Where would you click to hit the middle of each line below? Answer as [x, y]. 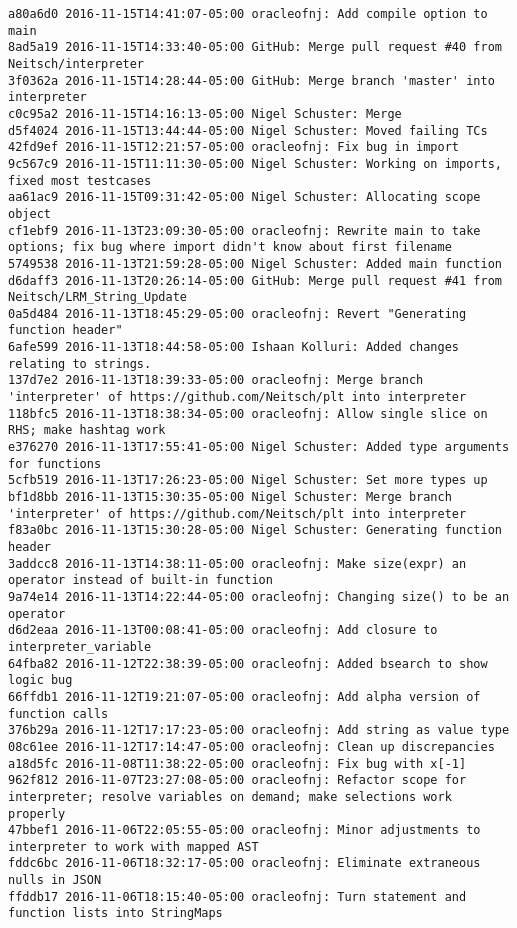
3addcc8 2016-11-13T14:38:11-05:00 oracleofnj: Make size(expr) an [237, 563]
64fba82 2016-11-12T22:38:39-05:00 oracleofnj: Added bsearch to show [248, 663]
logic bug [40, 680]
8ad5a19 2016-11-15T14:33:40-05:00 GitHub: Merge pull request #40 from [255, 47]
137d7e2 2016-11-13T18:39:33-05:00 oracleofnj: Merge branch [216, 380]
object [29, 213]
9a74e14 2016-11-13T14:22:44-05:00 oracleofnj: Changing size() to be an [259, 596]
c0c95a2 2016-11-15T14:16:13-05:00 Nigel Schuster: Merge [205, 113]
